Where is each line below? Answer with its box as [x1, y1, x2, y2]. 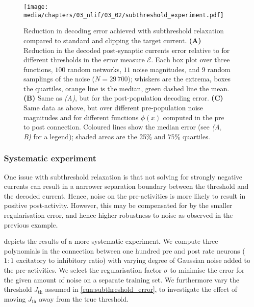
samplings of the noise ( [24, 74, 95, 84]
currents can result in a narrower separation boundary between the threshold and [4, 181, 249, 191]
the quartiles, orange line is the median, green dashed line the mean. [24, 83, 229, 93]
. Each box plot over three [151, 54, 230, 65]
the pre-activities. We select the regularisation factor [4, 265, 162, 275]
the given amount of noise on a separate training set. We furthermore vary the [4, 274, 239, 284]
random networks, [67, 64, 122, 74]
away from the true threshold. [39, 293, 129, 304]
